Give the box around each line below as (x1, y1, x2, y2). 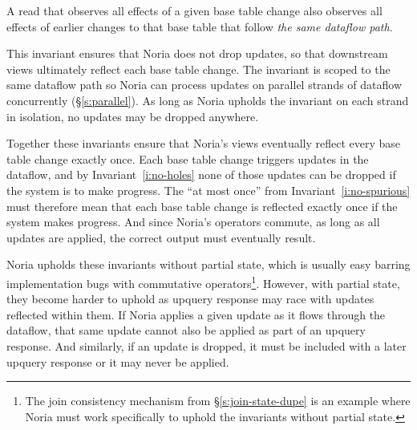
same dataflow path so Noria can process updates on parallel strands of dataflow (6, 76, 403, 93)
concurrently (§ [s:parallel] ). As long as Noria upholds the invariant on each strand (6, 91, 409, 108)
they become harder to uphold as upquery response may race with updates (6, 290, 374, 307)
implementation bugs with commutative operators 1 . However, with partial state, (6, 272, 400, 291)
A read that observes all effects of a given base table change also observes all (6, 2, 383, 18)
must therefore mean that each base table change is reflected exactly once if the (6, 197, 398, 214)
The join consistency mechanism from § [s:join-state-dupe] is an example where (25, 392, 411, 409)
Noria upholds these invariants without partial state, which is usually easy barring (6, 256, 411, 273)
